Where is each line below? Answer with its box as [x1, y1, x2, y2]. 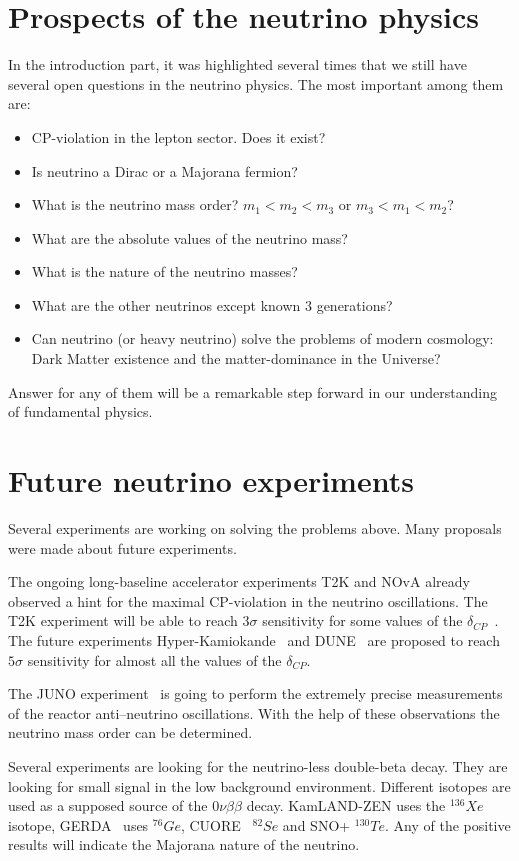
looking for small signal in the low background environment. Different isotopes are [8, 775, 511, 796]
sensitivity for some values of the [262, 610, 463, 631]
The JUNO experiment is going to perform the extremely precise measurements [8, 683, 503, 704]
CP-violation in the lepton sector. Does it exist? [31, 126, 326, 147]
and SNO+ [282, 814, 351, 835]
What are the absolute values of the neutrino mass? [31, 227, 348, 248]
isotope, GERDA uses [8, 814, 149, 835]
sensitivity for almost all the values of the [27, 649, 282, 670]
